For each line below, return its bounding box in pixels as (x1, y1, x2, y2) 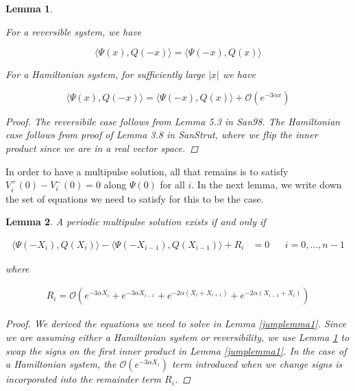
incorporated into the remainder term (5, 372, 162, 386)
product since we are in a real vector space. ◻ (5, 140, 199, 155)
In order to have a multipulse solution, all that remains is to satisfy (5, 164, 289, 178)
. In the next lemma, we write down (191, 177, 342, 192)
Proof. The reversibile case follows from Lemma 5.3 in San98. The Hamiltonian (5, 114, 341, 128)
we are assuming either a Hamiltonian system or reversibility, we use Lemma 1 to (5, 330, 350, 344)
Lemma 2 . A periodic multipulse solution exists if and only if (5, 214, 266, 229)
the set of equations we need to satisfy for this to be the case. (5, 191, 264, 205)
